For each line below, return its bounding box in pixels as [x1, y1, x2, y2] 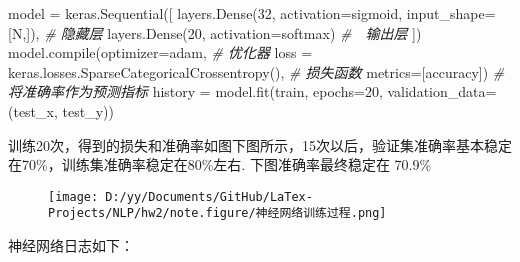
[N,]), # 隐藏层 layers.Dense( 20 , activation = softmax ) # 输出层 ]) [8, 22, 422, 43]
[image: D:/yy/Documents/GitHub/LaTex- [48, 189, 313, 204]
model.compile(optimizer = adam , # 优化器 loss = [8, 42, 313, 63]
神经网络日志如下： [8, 235, 134, 256]
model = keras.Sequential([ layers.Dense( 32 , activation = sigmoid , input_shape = [8, 3, 496, 23]
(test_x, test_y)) [8, 100, 114, 121]
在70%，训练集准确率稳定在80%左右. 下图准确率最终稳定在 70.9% [8, 154, 432, 175]
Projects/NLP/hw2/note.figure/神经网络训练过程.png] [48, 206, 387, 221]
